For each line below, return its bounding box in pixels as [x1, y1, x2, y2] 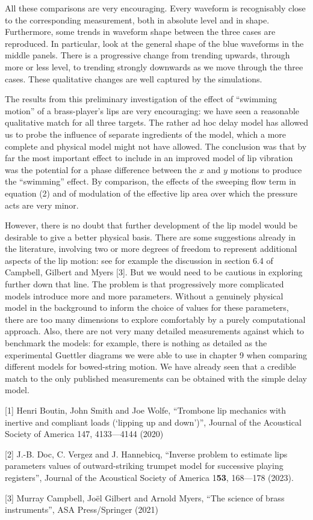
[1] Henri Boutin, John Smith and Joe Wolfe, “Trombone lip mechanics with [5, 404, 287, 416]
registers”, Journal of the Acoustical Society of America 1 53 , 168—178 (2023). [5, 471, 294, 483]
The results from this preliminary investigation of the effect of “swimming [5, 93, 277, 105]
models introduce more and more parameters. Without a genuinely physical [5, 289, 284, 302]
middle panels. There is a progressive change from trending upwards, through [5, 49, 290, 61]
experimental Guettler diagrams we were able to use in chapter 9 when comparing [5, 348, 308, 361]
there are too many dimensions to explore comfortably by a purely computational [5, 313, 306, 325]
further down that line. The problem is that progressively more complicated [5, 278, 284, 290]
